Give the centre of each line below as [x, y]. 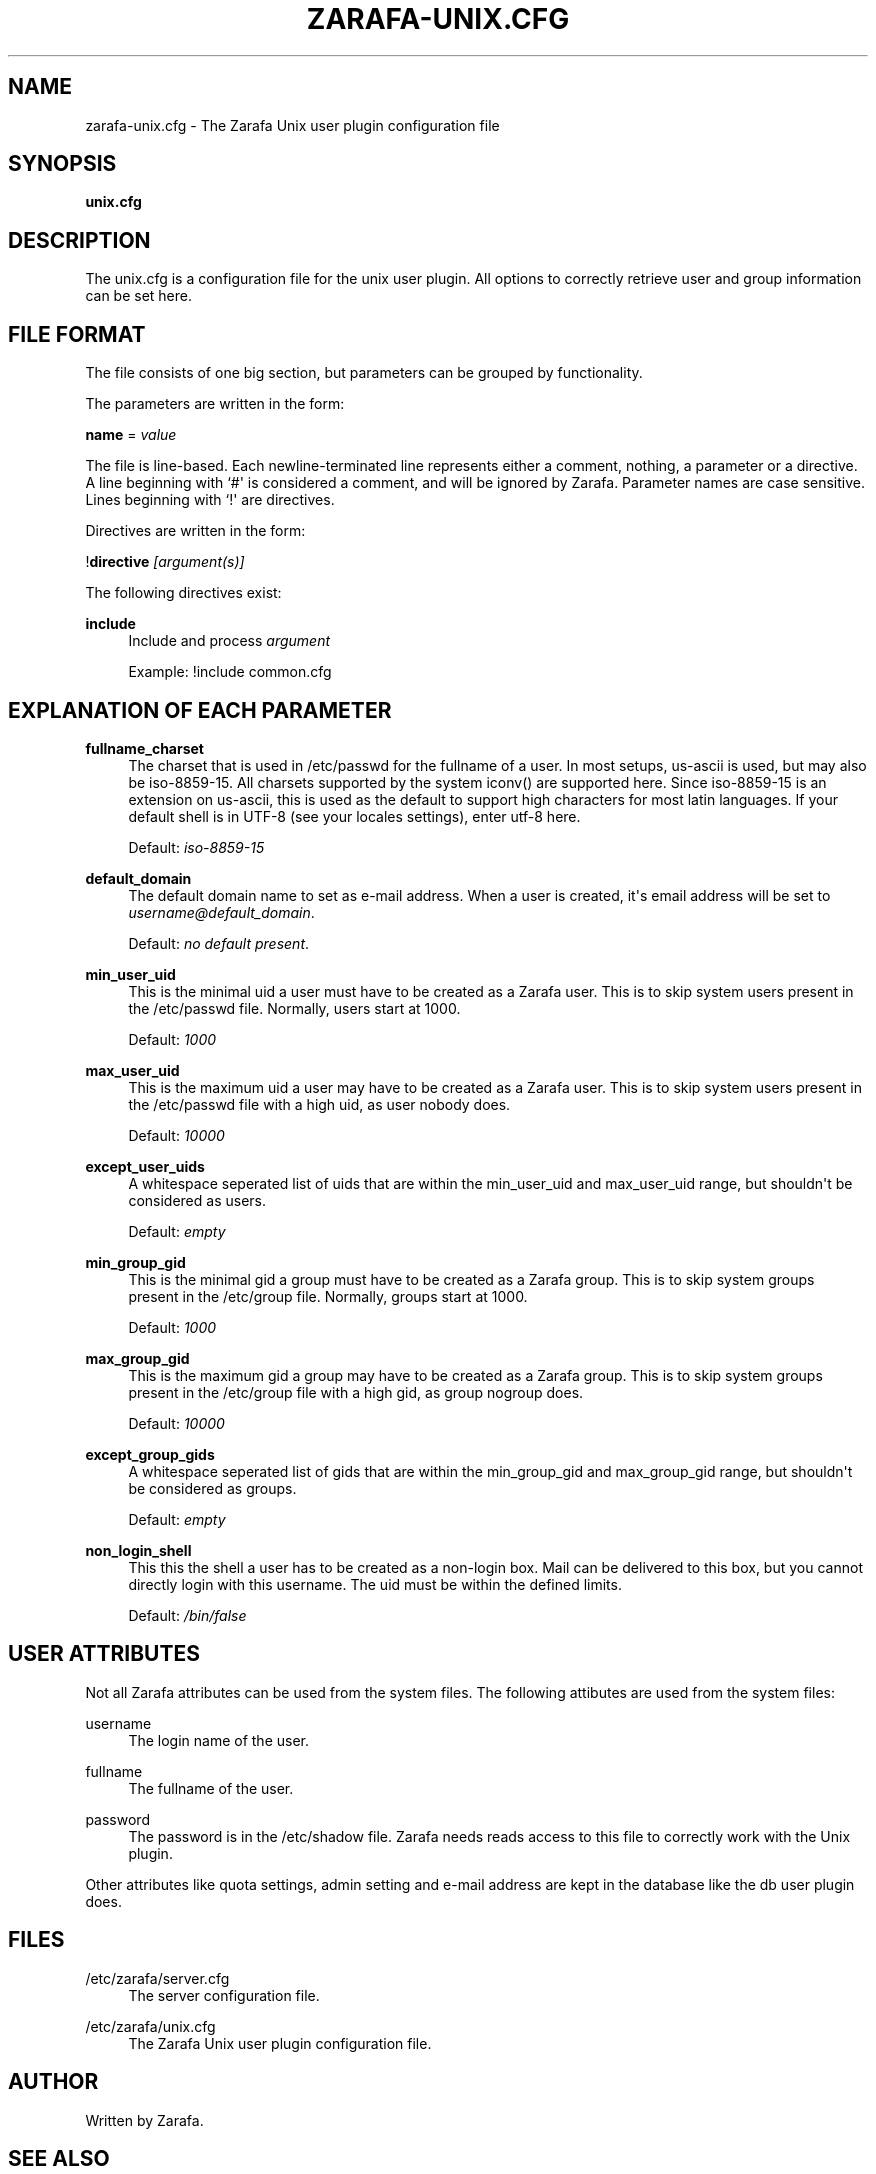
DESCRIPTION [79, 240]
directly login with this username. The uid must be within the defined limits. [375, 1584]
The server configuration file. [224, 1995]
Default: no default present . [219, 943]
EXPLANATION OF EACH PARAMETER [200, 710]
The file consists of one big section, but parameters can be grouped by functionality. [364, 373]
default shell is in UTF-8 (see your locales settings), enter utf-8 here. [354, 816]
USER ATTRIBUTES [104, 1654]
